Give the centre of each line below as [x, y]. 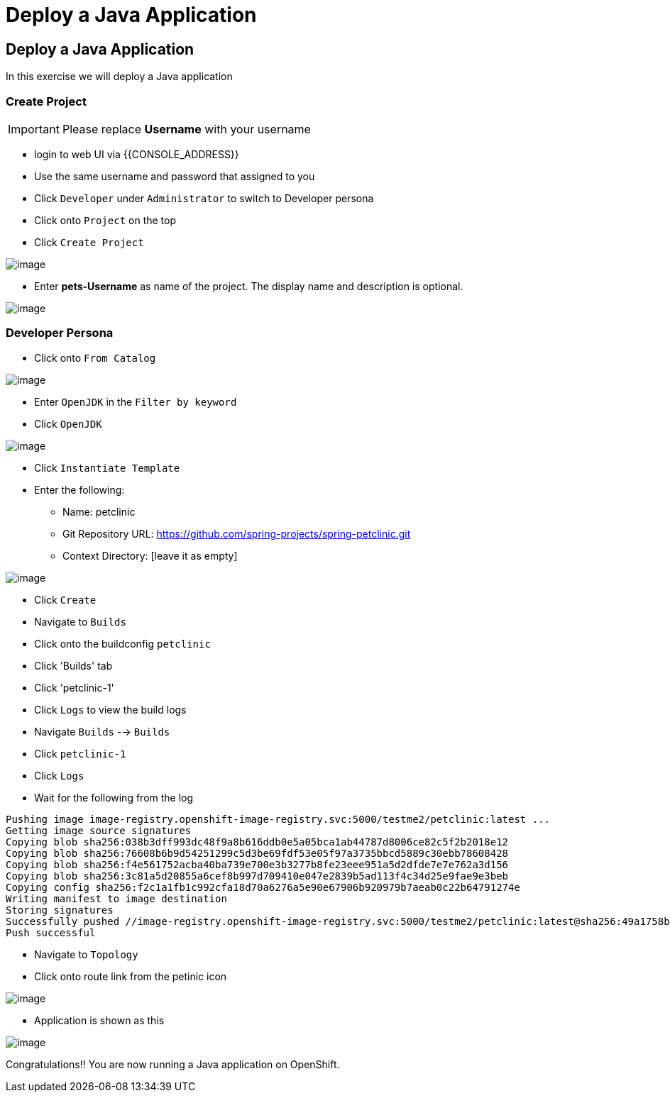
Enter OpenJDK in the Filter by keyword [136, 401]
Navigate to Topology [86, 954]
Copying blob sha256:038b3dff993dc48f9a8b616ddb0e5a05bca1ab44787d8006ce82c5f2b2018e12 [257, 842]
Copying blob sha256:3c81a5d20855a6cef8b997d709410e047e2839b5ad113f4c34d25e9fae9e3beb [257, 876]
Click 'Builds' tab [73, 665]
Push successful [51, 932]
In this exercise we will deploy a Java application [119, 77]
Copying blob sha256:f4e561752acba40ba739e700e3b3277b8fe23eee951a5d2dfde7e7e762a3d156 [257, 864]
